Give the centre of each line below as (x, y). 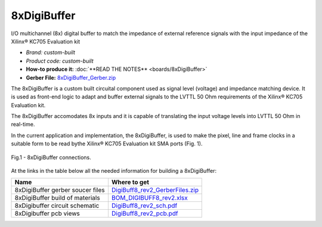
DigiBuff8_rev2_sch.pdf (144, 206)
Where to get (130, 182)
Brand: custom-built (51, 52)
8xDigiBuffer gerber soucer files (60, 190)
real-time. (23, 125)
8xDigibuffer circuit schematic (57, 206)
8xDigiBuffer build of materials (58, 198)
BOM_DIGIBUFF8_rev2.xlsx (149, 198)
